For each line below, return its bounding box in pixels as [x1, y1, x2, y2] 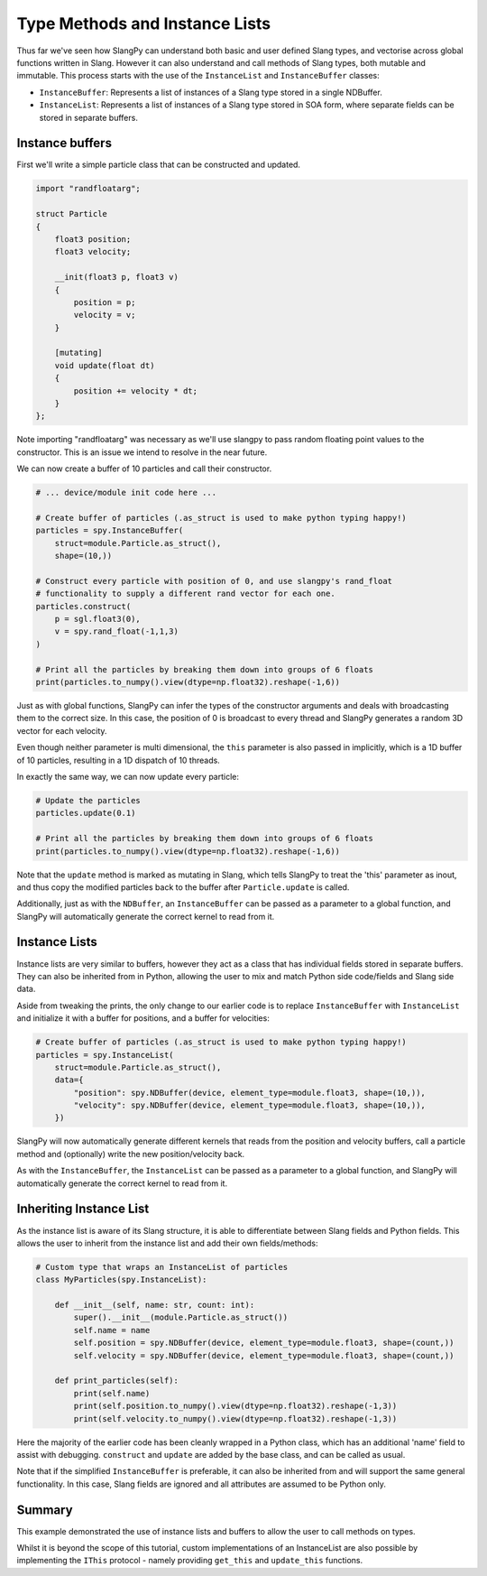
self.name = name [73, 1325, 151, 1335]
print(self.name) [73, 1388, 151, 1398]
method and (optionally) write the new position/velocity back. [16, 1148, 245, 1159]
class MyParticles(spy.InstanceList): [35, 1275, 207, 1285]
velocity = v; [73, 310, 136, 320]
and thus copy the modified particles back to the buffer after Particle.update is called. [16, 881, 350, 893]
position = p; [73, 297, 136, 307]
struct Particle [35, 209, 108, 219]
